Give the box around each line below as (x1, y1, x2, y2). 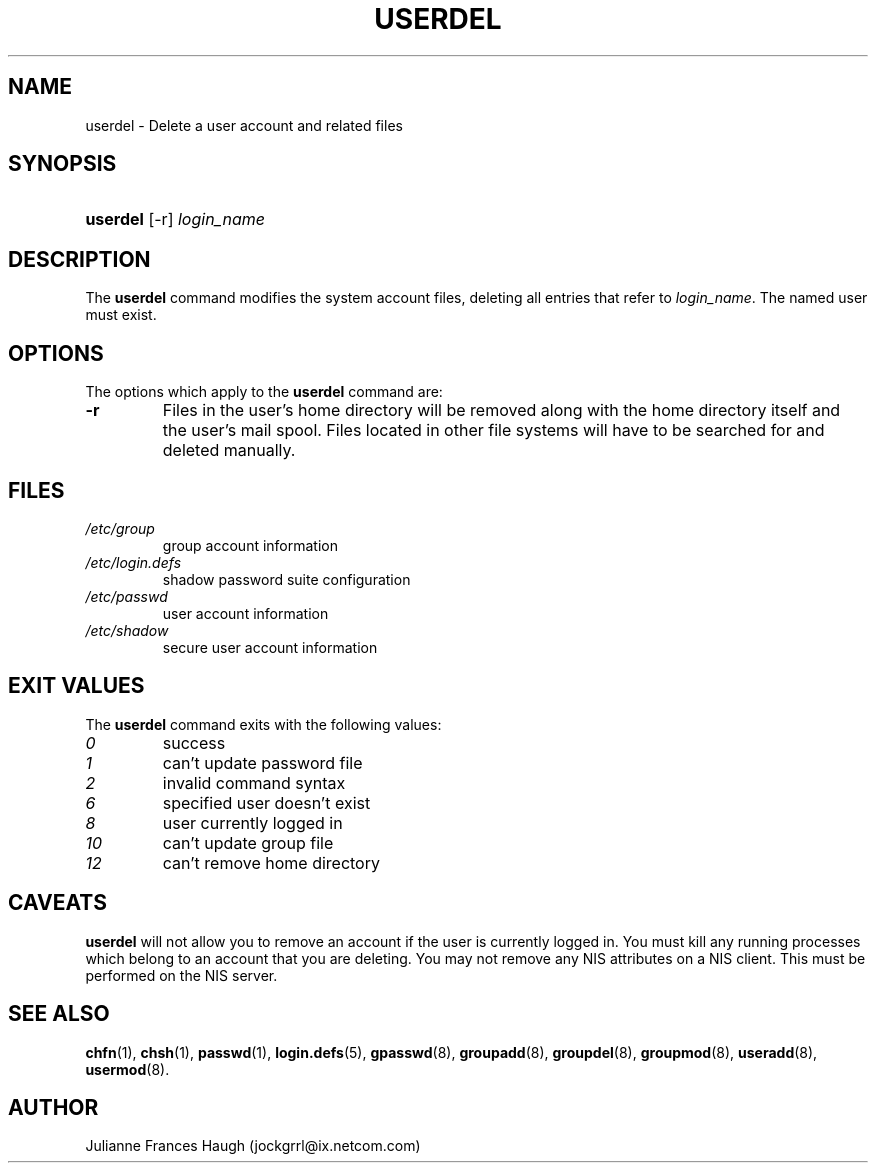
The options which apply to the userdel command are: (85, 383, 443, 401)
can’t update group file (162, 832, 334, 853)
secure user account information (162, 638, 378, 656)
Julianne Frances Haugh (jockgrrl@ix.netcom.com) (85, 1137, 421, 1155)
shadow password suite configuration (162, 570, 411, 588)
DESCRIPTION (8, 246, 151, 272)
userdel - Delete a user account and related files (85, 116, 403, 134)
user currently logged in (162, 812, 343, 833)
